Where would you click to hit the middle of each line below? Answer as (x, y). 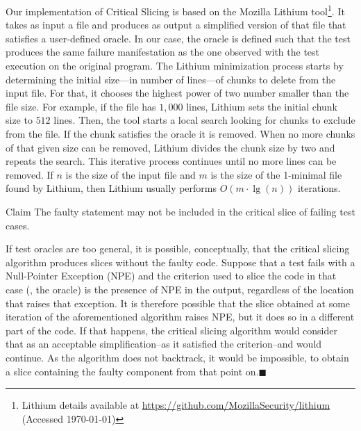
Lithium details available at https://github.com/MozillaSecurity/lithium (176, 405)
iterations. (319, 188)
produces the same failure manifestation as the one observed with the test (163, 52)
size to (19, 120)
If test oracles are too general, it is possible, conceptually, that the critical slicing (178, 249)
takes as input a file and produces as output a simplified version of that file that (176, 25)
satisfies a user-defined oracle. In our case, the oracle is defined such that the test (178, 38)
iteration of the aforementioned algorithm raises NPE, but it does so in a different (180, 317)
